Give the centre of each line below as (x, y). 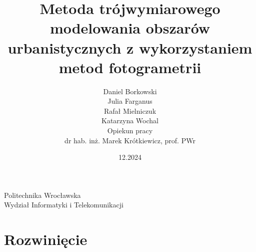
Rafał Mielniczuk (130, 110)
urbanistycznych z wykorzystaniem (130, 47)
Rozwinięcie (46, 239)
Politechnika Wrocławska (42, 195)
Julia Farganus (130, 101)
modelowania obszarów (130, 28)
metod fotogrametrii (130, 67)
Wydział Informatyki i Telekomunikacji (64, 205)
